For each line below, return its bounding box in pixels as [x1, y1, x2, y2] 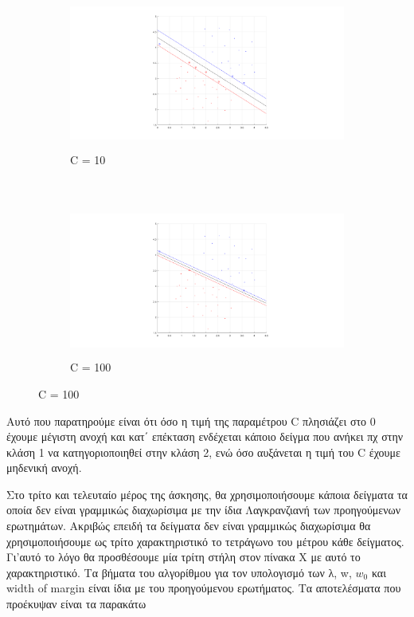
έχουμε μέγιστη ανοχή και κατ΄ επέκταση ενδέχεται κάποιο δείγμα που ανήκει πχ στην [6, 428, 404, 445]
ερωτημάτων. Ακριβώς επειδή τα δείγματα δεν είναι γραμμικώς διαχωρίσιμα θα [6, 517, 371, 534]
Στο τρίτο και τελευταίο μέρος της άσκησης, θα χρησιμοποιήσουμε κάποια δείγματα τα [6, 485, 408, 502]
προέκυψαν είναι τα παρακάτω [6, 595, 146, 612]
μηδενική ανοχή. [6, 459, 82, 476]
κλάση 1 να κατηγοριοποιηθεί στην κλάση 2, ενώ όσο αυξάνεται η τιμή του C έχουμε [6, 443, 400, 460]
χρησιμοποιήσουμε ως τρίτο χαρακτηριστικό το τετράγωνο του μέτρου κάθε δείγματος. [6, 533, 404, 549]
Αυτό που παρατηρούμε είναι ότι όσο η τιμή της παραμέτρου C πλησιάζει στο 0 [6, 412, 376, 429]
